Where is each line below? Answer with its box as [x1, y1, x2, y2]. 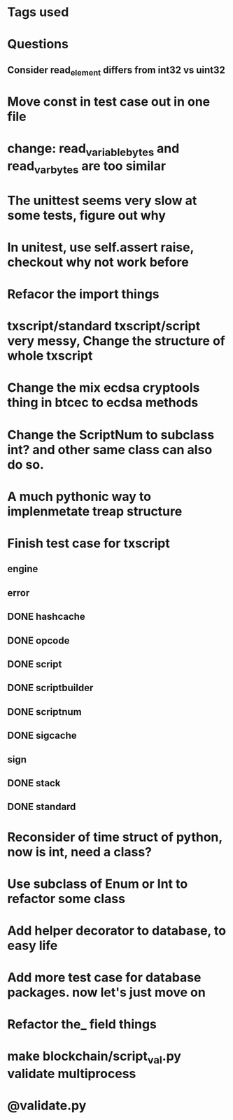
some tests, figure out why [7, 207, 167, 223]
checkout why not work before [7, 254, 189, 270]
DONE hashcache [7, 611, 85, 623]
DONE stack [7, 777, 61, 789]
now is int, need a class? [7, 844, 153, 860]
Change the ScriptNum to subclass [7, 427, 215, 443]
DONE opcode [7, 635, 70, 646]
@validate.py [7, 1098, 87, 1114]
